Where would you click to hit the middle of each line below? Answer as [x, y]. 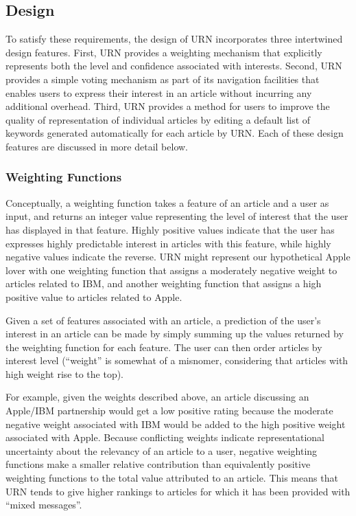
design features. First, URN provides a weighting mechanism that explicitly [164, 52]
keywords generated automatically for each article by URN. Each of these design [175, 133]
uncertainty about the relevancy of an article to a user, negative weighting [162, 450]
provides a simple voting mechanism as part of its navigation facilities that [163, 79]
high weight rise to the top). [65, 373]
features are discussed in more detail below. [97, 146]
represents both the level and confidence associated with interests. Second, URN [174, 66]
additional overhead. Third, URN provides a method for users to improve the [168, 106]
